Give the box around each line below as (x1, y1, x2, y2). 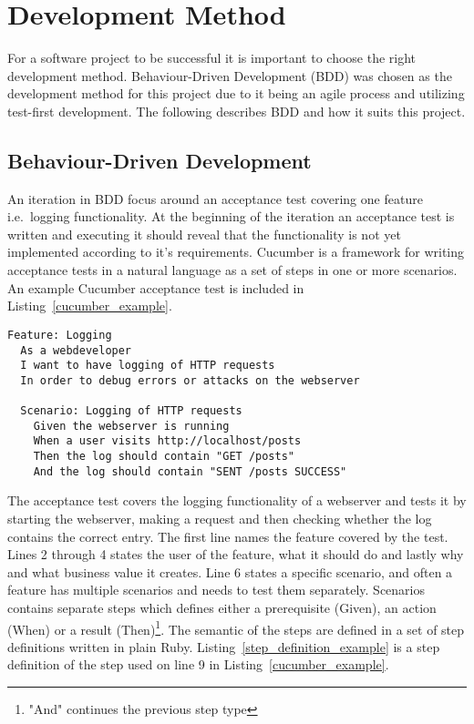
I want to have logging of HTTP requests (20, 359, 275, 372)
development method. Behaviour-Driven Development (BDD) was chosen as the (7, 66, 452, 85)
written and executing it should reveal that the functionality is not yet (7, 224, 401, 243)
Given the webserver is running (33, 419, 230, 433)
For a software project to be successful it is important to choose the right (7, 48, 417, 67)
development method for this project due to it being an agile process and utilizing (7, 84, 465, 103)
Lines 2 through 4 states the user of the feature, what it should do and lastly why (7, 545, 464, 564)
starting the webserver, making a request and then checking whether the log (7, 509, 432, 528)
